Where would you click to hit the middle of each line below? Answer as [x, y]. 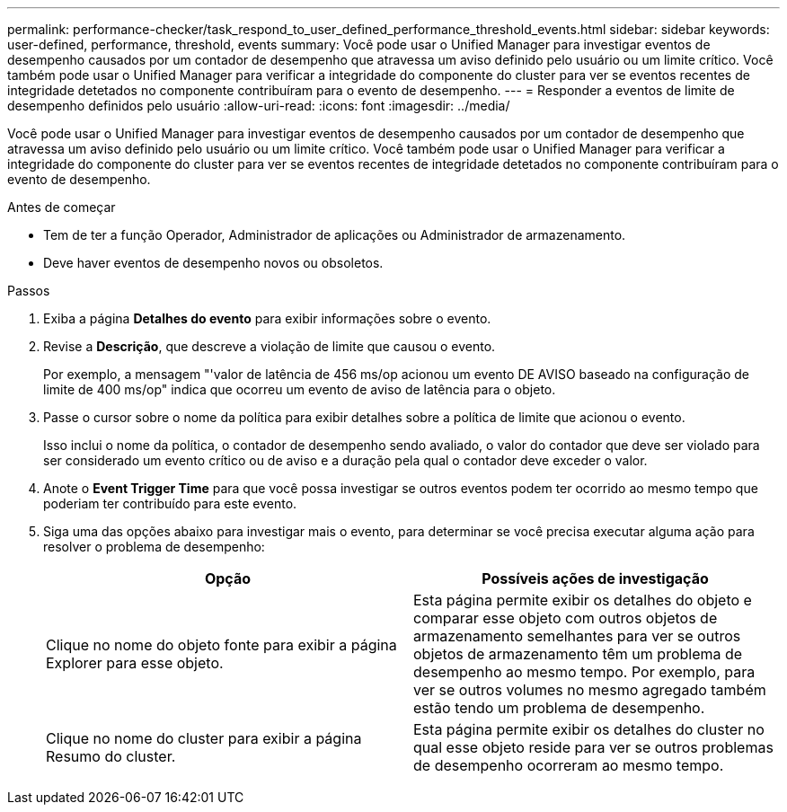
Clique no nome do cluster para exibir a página [204, 738]
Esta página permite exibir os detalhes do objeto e [583, 600]
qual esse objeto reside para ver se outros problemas [593, 747]
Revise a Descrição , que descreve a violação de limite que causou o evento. [270, 346]
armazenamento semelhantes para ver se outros [577, 636]
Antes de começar [62, 207]
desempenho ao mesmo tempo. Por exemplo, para [584, 672]
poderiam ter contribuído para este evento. [170, 503]
